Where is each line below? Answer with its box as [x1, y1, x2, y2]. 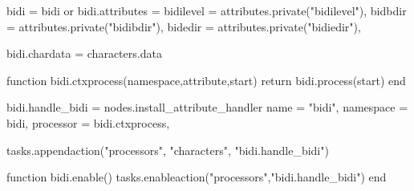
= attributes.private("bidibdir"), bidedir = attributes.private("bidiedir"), [6, 18, 361, 35]
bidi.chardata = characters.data [6, 45, 162, 62]
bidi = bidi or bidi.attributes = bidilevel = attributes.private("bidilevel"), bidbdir [6, 2, 407, 18]
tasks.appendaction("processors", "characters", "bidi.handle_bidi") [6, 141, 329, 158]
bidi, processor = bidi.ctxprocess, [6, 114, 170, 131]
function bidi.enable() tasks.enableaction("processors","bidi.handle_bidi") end [6, 169, 387, 185]
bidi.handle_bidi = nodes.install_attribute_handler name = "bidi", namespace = [6, 99, 408, 116]
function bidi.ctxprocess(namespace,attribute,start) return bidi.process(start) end [6, 71, 406, 88]
